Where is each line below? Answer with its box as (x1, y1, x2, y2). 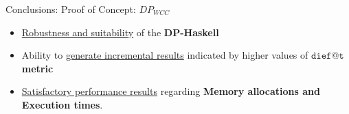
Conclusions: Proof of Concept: (5, 2, 136, 16)
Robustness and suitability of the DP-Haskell (21, 25, 219, 39)
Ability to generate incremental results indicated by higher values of (21, 48, 308, 62)
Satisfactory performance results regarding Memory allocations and (21, 84, 320, 98)
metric (21, 61, 54, 75)
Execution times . (21, 97, 103, 111)
